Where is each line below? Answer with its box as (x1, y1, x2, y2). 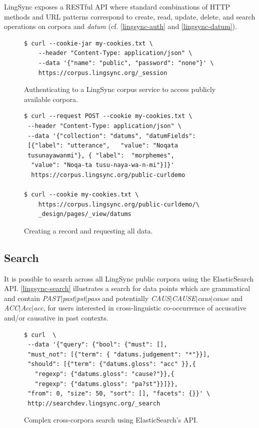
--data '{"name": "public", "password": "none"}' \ (38, 59, 214, 66)
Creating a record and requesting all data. (24, 225, 153, 235)
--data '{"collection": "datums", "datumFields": (27, 132, 196, 139)
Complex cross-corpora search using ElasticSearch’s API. (24, 414, 198, 425)
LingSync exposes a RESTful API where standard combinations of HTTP (4, 1, 230, 11)
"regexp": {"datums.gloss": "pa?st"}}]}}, (34, 380, 178, 387)
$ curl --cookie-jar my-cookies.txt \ (24, 39, 153, 47)
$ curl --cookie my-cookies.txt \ (24, 191, 139, 198)
